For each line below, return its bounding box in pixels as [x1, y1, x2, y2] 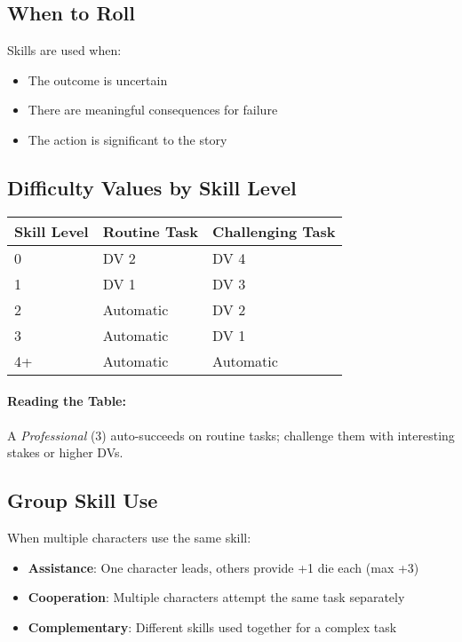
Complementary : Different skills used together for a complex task [28, 617, 397, 636]
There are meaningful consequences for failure [28, 100, 278, 119]
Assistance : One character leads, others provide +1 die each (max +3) [28, 558, 419, 576]
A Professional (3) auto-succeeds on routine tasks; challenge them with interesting [7, 425, 455, 444]
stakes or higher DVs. [7, 443, 123, 462]
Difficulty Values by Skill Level [7, 173, 297, 201]
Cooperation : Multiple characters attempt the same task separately [28, 588, 405, 606]
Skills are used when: [7, 41, 122, 59]
